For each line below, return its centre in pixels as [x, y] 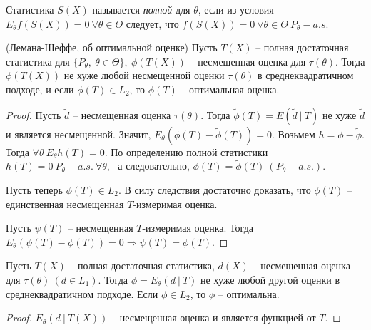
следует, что [152, 23]
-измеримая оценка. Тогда [198, 228]
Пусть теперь [34, 189]
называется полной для [141, 9]
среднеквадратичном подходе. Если [82, 293]
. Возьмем [294, 134]
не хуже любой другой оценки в [270, 279]
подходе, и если [40, 89]
